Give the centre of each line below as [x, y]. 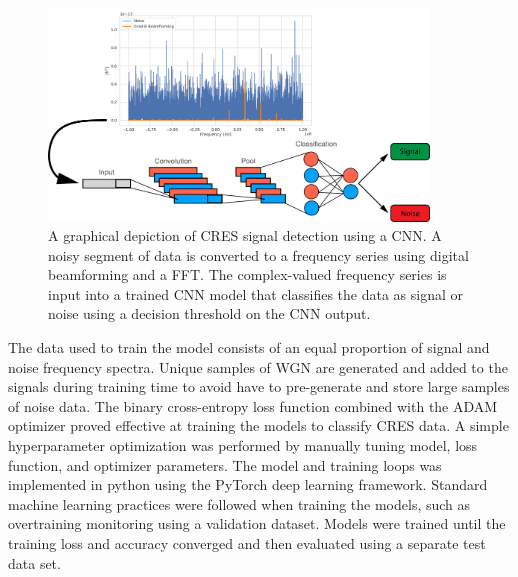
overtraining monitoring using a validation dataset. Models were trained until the [257, 523]
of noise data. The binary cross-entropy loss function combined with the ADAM [253, 405]
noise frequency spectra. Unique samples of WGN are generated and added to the [258, 366]
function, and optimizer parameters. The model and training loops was [225, 464]
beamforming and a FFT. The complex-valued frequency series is [247, 274]
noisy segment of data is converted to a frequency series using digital [258, 254]
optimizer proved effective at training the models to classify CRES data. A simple [258, 425]
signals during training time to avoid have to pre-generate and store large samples [259, 386]
